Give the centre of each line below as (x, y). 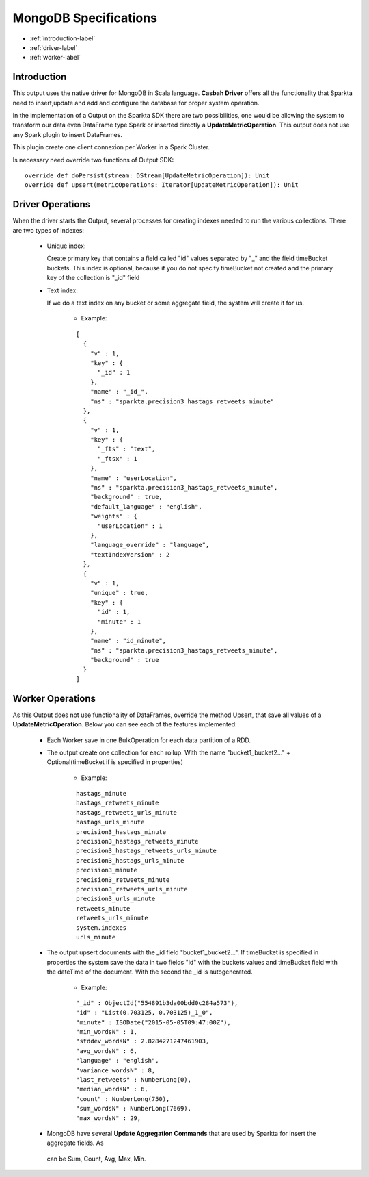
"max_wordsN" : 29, (109, 1118)
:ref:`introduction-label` (63, 38)
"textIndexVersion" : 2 (130, 554)
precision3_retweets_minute (123, 879)
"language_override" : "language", (150, 545)
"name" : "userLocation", (134, 478)
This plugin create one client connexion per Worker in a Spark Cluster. (111, 147)
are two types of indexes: (49, 230)
